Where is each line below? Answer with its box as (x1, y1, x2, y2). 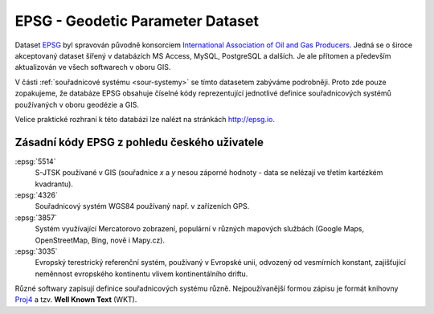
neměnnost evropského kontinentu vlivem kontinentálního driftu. (35, 269, 248, 279)
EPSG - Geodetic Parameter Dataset (14, 12, 259, 30)
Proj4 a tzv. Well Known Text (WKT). (14, 295, 137, 304)
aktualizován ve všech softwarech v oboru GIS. (14, 63, 171, 72)
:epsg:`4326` (14, 190, 58, 200)
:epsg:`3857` (14, 213, 58, 222)
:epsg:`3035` (14, 246, 58, 256)
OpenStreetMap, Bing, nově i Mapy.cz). (35, 235, 165, 245)
